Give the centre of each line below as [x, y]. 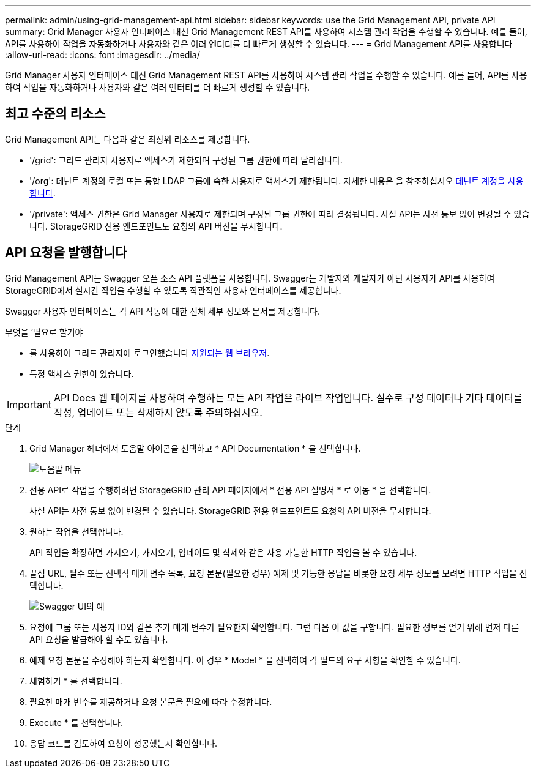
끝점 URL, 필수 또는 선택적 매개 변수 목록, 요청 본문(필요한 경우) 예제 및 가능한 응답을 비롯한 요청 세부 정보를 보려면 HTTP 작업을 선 [278, 573]
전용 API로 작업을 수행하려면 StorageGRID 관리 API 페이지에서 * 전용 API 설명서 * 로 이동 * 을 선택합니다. [230, 490]
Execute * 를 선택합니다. [76, 722]
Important [29, 404]
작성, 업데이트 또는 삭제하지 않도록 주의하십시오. [158, 412]
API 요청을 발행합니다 [66, 253]
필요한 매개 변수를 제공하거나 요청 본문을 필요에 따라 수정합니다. [151, 701]
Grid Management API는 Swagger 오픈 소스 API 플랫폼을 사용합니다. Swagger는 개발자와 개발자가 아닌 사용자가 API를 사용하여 [250, 278]
